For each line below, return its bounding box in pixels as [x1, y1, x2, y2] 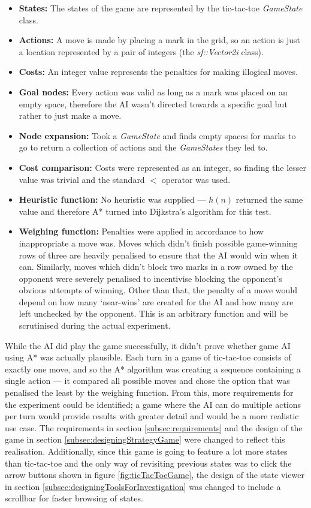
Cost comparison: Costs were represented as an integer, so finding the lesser [19, 161, 307, 173]
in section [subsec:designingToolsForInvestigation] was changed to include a [5, 480, 281, 492]
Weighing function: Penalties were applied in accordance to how [19, 225, 264, 238]
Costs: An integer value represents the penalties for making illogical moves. [19, 65, 298, 78]
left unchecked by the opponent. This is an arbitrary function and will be [19, 307, 288, 320]
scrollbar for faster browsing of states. [5, 492, 143, 504]
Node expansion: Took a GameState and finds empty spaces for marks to [19, 129, 296, 142]
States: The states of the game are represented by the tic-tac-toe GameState [19, 2, 303, 14]
